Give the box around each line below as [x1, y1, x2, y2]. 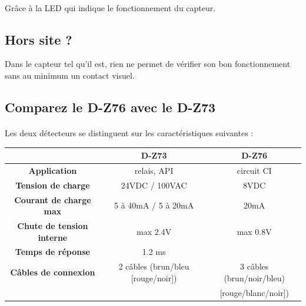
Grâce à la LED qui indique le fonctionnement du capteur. [5, 1, 216, 14]
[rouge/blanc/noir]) [219, 286, 289, 298]
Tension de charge [15, 179, 90, 191]
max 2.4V [137, 225, 172, 237]
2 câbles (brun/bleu [118, 260, 189, 273]
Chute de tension [17, 220, 88, 232]
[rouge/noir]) [131, 271, 177, 284]
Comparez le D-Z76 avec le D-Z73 [5, 97, 216, 116]
